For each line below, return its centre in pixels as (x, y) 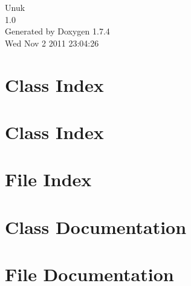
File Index (48, 179)
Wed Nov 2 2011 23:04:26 (52, 43)
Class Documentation (96, 226)
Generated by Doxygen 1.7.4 (57, 31)
